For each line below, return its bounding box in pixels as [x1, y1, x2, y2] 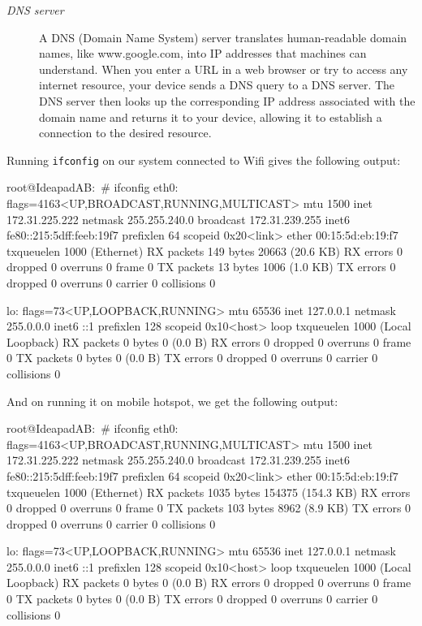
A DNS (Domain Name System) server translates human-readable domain [39, 28, 407, 45]
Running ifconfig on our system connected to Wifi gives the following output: [6, 151, 401, 168]
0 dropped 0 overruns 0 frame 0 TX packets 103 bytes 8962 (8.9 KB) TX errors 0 [6, 499, 411, 516]
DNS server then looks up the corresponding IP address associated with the [39, 92, 416, 109]
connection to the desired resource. [39, 124, 212, 141]
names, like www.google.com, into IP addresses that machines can [39, 45, 367, 62]
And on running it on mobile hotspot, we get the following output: [6, 392, 338, 409]
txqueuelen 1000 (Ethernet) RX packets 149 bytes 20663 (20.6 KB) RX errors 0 [6, 242, 403, 259]
